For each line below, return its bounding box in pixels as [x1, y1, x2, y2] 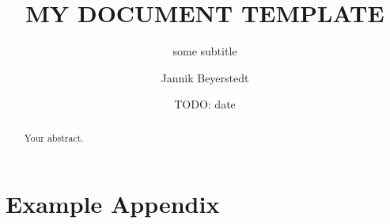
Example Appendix [6, 188, 220, 220]
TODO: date [174, 96, 236, 112]
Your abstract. [24, 131, 84, 144]
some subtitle [172, 43, 237, 59]
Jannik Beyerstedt [161, 69, 249, 85]
